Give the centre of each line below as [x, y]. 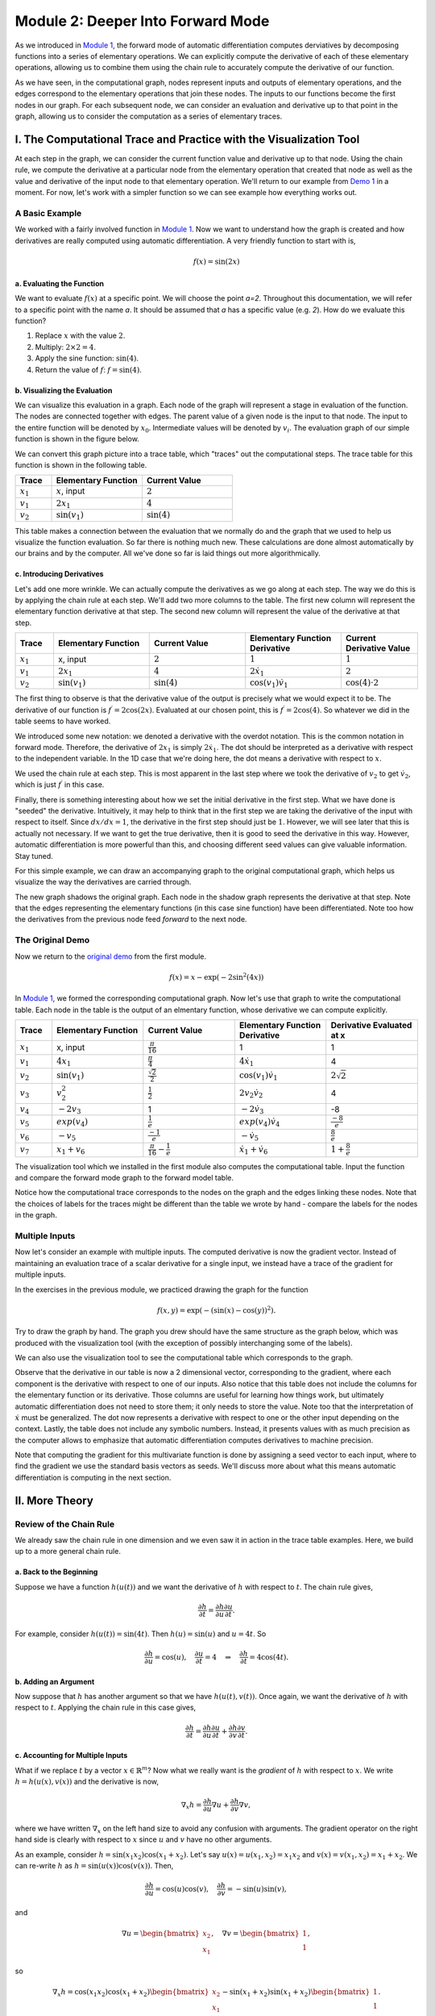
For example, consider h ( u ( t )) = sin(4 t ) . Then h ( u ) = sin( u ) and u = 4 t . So [141, 1634]
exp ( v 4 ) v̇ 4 [259, 1123]
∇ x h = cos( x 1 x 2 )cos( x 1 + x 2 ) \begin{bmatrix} [131, 1993]
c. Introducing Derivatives [59, 574]
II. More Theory [54, 1500]
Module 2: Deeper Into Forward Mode [142, 21]
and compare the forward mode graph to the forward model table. [124, 1178]
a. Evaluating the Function [60, 283]
